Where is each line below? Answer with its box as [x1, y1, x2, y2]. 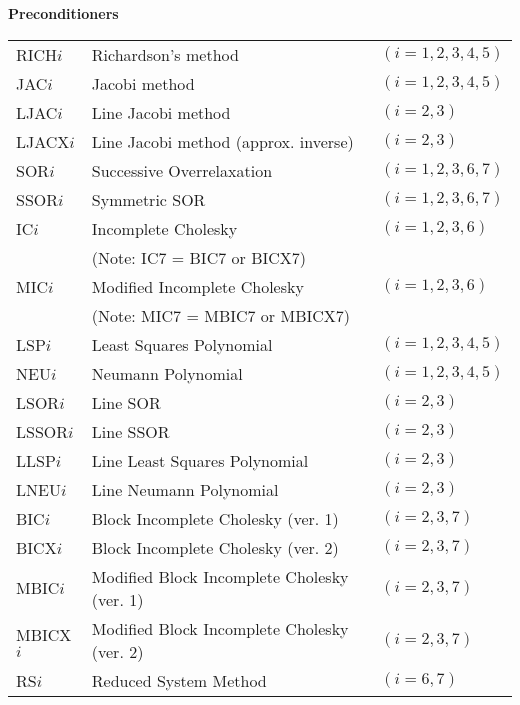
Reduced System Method [91, 668, 267, 692]
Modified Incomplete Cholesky [91, 274, 304, 298]
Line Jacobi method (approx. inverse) [91, 129, 354, 153]
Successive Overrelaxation [91, 158, 273, 182]
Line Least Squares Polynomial [91, 448, 309, 472]
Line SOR [91, 390, 161, 414]
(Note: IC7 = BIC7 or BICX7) [91, 245, 307, 269]
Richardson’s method [91, 42, 239, 66]
